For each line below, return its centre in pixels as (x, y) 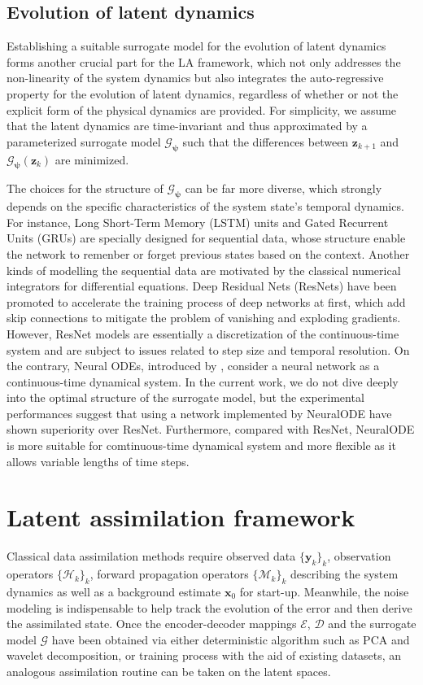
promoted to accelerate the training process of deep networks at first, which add (206, 301)
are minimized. (92, 159)
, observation (359, 556)
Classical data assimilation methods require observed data (151, 556)
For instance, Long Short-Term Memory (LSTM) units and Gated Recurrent (198, 222)
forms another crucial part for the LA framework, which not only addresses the (204, 61)
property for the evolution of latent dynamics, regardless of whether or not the (203, 93)
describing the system (345, 574)
